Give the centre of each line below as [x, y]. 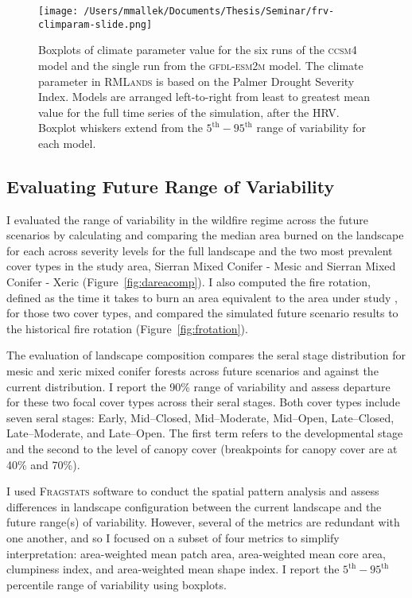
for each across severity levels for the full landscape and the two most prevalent [200, 250]
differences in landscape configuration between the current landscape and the [194, 506]
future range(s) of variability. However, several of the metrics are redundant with [203, 522]
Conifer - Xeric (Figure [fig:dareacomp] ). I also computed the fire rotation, [189, 282]
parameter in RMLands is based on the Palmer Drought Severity [196, 81]
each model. [67, 143]
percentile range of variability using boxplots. [117, 584]
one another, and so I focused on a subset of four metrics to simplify [173, 537]
